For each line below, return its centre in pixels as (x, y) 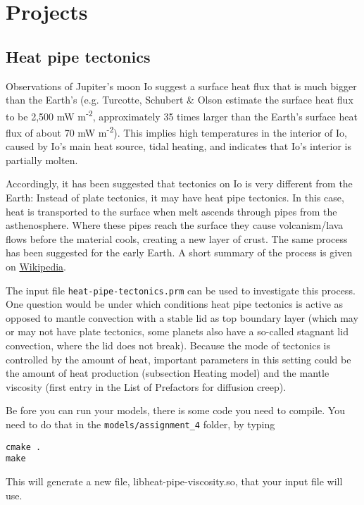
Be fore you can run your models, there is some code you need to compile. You (175, 410)
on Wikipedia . (36, 267)
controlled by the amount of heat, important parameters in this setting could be (178, 359)
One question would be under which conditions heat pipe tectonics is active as (175, 304)
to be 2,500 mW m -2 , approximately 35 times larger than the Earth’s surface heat (182, 115)
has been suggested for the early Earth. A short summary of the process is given (179, 252)
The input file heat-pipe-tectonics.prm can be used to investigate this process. (181, 290)
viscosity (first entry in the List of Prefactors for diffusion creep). (146, 386)
